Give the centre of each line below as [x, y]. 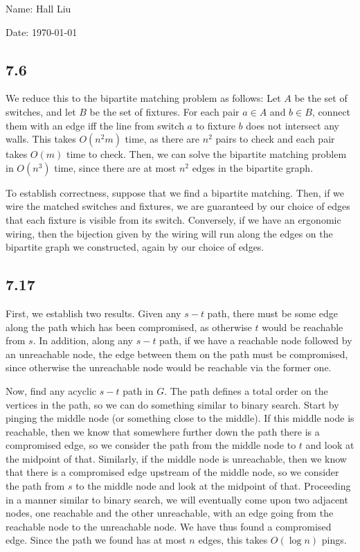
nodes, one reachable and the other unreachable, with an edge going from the [170, 513]
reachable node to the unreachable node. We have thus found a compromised [169, 526]
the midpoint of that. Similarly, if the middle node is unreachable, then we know [176, 458]
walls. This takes [41, 139]
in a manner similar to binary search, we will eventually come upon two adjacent [177, 499]
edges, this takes [233, 540]
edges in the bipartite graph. [253, 167]
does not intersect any [292, 125]
